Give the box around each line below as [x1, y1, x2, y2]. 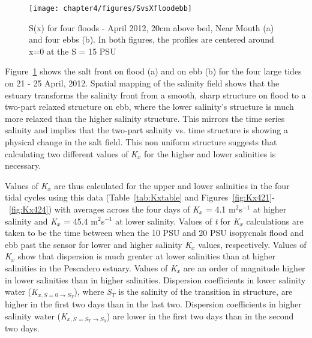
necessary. [5, 159, 41, 172]
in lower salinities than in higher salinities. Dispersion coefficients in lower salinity [5, 273, 306, 286]
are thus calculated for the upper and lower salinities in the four [54, 179, 290, 192]
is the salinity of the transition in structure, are [118, 285, 293, 298]
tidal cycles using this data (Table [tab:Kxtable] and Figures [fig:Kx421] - [5, 191, 275, 204]
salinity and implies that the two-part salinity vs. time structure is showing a [5, 124, 288, 136]
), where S [74, 285, 112, 298]
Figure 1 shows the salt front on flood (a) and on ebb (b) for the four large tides [5, 65, 302, 77]
